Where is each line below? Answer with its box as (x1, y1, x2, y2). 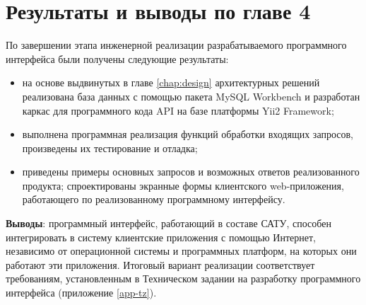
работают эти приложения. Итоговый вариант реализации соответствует (6, 257, 315, 272)
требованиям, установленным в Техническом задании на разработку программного (6, 271, 361, 286)
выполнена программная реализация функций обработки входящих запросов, (22, 127, 353, 142)
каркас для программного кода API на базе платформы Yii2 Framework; (22, 103, 334, 117)
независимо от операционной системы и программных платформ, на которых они (6, 243, 357, 258)
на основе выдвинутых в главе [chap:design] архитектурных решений (22, 75, 320, 90)
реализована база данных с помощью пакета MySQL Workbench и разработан (22, 88, 360, 103)
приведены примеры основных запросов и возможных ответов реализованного (22, 164, 360, 179)
